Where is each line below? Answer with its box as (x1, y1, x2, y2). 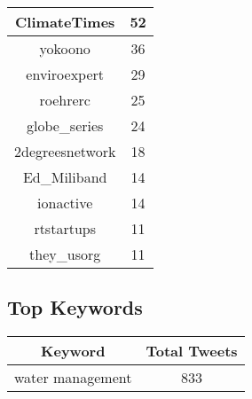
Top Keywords (7, 293, 143, 321)
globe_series (26, 115, 104, 136)
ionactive (37, 192, 93, 213)
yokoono (39, 38, 91, 59)
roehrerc (39, 90, 91, 110)
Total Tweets (146, 340, 238, 362)
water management (14, 367, 132, 388)
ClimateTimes (15, 12, 115, 32)
